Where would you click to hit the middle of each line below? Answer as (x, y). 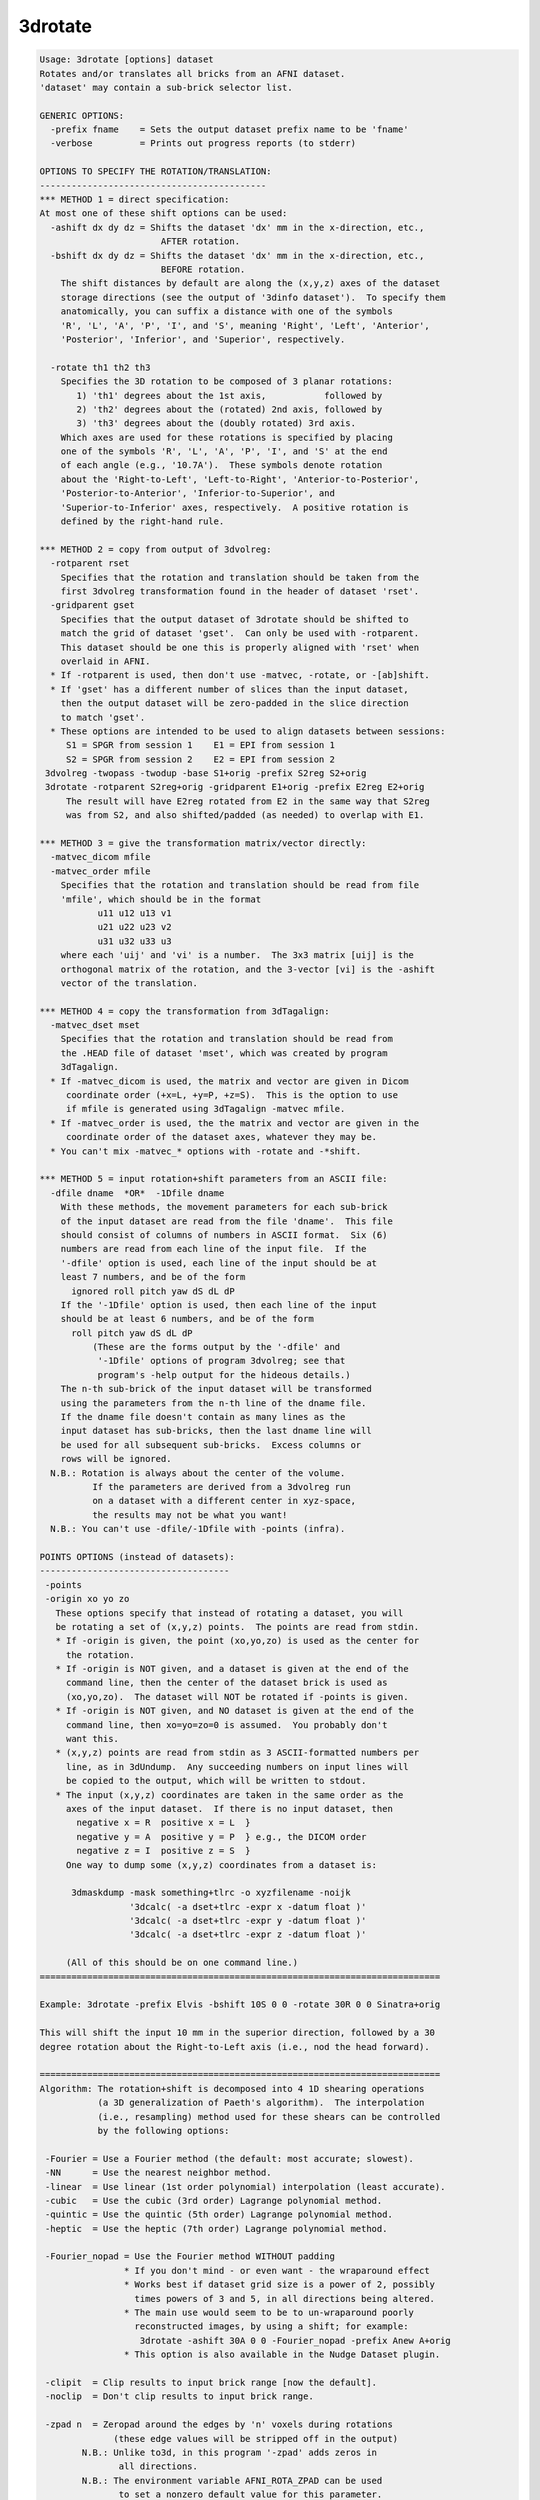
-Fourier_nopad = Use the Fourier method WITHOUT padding (190, 2256)
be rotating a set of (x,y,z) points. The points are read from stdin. (237, 1626)
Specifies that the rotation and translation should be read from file (240, 885)
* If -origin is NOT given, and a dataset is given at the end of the (232, 1669)
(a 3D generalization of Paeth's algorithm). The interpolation (261, 2103)
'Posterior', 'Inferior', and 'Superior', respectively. (203, 339)
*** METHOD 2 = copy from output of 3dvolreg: (155, 549)
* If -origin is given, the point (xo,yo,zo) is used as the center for (237, 1641)
